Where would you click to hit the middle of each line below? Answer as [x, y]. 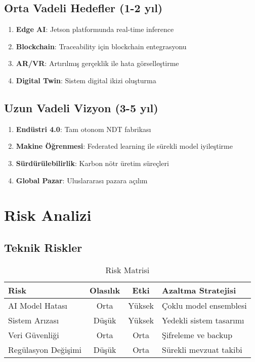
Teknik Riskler [43, 247]
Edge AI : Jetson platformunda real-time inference [95, 29]
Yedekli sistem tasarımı [203, 320]
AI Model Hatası [38, 305]
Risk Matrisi [127, 270]
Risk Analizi [48, 215]
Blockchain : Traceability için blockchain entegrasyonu [101, 46]
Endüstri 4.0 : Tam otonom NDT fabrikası [83, 129]
